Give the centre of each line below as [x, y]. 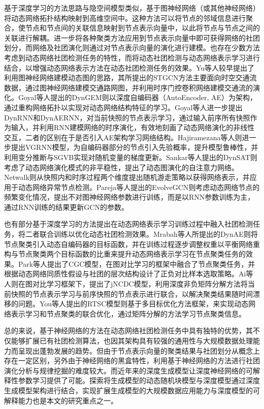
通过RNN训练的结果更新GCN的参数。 [66, 207]
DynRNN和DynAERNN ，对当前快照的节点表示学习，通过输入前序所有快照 [127, 117]
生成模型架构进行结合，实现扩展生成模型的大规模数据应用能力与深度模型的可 [132, 390]
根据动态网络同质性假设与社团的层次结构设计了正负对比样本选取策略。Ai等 [129, 274]
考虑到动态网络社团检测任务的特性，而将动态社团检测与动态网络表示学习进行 [132, 57]
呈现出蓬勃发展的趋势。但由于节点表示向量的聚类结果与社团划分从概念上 [139, 350]
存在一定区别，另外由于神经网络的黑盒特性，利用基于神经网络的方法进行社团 [132, 360]
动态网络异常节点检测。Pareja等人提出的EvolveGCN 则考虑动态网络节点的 [139, 187]
